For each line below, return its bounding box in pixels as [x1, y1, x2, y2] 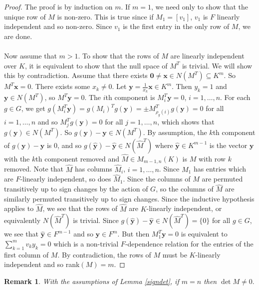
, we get [21, 103, 45, 113]
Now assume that [4, 50, 57, 60]
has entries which [193, 163, 247, 174]
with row [198, 153, 226, 163]
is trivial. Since [73, 215, 119, 225]
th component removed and [35, 153, 119, 163]
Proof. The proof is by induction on [4, 1, 113, 11]
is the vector [209, 139, 248, 150]
